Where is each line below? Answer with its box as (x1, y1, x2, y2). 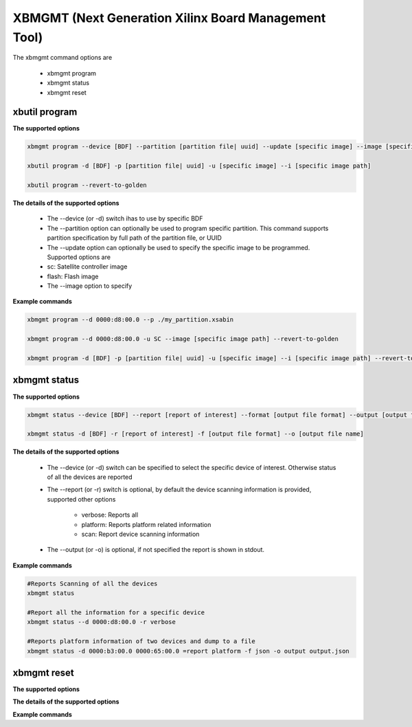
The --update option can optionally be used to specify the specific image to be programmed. (47, 243, 310, 251)
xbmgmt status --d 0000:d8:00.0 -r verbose (27, 618, 176, 626)
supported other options (47, 495, 116, 503)
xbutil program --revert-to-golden (27, 181, 147, 189)
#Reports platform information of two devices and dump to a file (27, 638, 255, 645)
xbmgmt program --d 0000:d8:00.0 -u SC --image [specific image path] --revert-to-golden (27, 335, 339, 343)
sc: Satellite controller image (47, 262, 128, 271)
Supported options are (47, 253, 111, 261)
